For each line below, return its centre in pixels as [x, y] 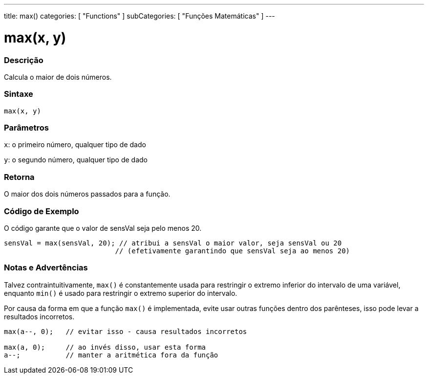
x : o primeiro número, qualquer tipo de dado [75, 145]
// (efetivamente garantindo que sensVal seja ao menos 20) [233, 251]
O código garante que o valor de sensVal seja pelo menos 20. [103, 228]
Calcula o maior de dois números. [58, 77]
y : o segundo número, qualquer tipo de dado [76, 160]
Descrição [24, 60]
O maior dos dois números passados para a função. [87, 194]
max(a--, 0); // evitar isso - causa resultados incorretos [126, 331]
